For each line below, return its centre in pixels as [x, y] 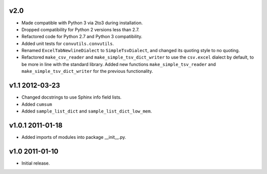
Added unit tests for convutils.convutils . [68, 43]
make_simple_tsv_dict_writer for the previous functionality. [87, 71]
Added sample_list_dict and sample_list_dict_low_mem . [87, 111]
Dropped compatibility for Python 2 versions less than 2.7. [80, 29]
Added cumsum [37, 104]
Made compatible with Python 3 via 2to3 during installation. [82, 23]
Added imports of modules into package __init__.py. [74, 137]
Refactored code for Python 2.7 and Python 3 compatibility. [82, 37]
